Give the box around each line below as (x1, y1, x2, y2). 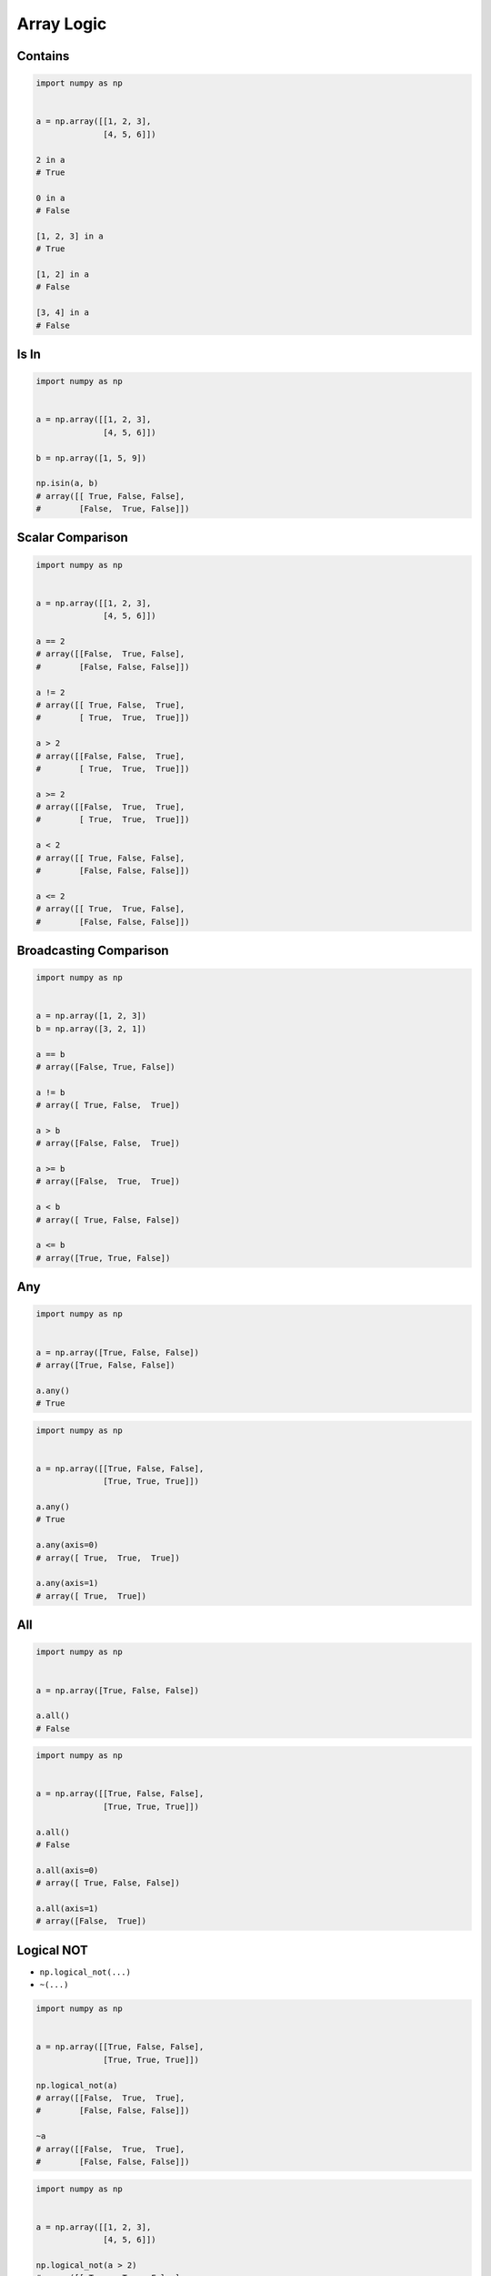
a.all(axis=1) (35, 1903, 99, 1914)
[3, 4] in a (35, 308, 90, 318)
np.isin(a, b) (35, 478, 99, 489)
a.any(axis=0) (35, 1539, 99, 1550)
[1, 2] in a (35, 269, 90, 279)
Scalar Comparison (16, 530, 129, 545)
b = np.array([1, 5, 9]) (35, 452, 147, 463)
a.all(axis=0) (35, 1864, 99, 1875)
